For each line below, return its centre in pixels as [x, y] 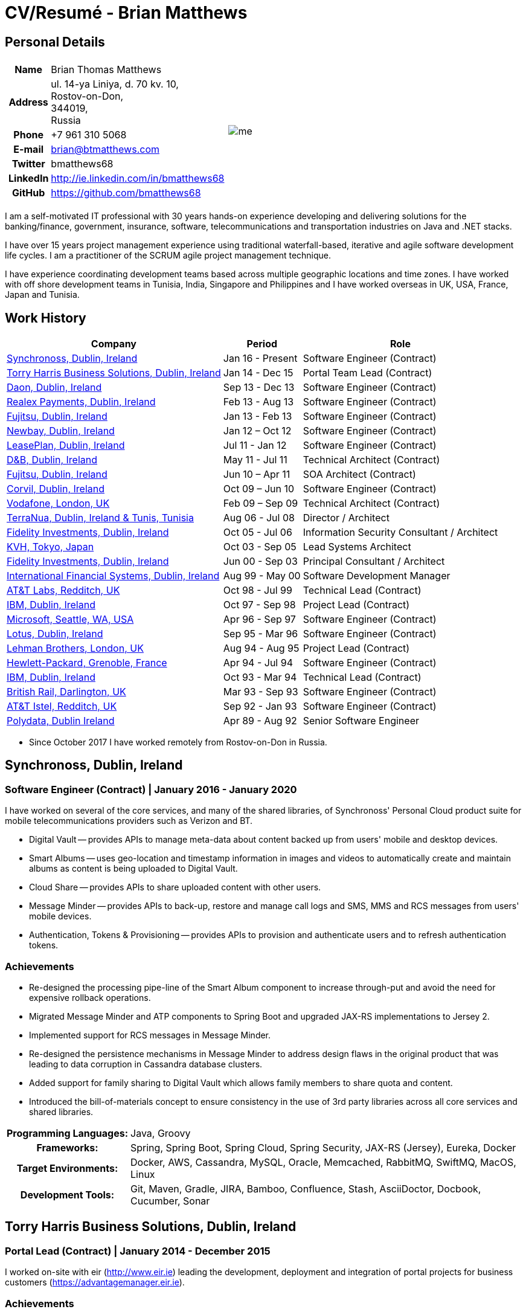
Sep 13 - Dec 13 [259, 387]
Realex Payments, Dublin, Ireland [81, 402]
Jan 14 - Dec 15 [258, 373]
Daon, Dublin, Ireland [54, 387]
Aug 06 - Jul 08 [259, 518]
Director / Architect [346, 518]
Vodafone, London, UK [58, 503]
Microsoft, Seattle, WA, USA [70, 619]
